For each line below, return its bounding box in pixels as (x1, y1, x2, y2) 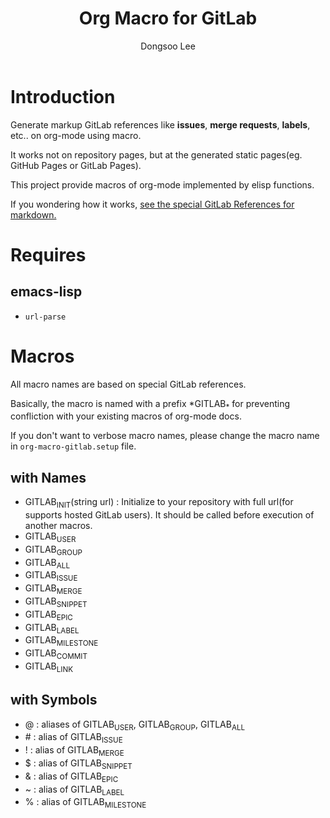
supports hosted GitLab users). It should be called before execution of (24, 509, 315, 521)
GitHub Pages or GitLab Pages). (10, 159, 142, 171)
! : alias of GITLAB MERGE (24, 744, 125, 758)
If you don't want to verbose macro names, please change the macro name (10, 430, 320, 442)
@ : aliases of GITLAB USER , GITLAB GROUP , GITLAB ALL (24, 718, 246, 732)
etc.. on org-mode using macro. (10, 129, 142, 141)
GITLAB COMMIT (24, 647, 88, 661)
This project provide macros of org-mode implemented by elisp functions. (10, 178, 315, 191)
